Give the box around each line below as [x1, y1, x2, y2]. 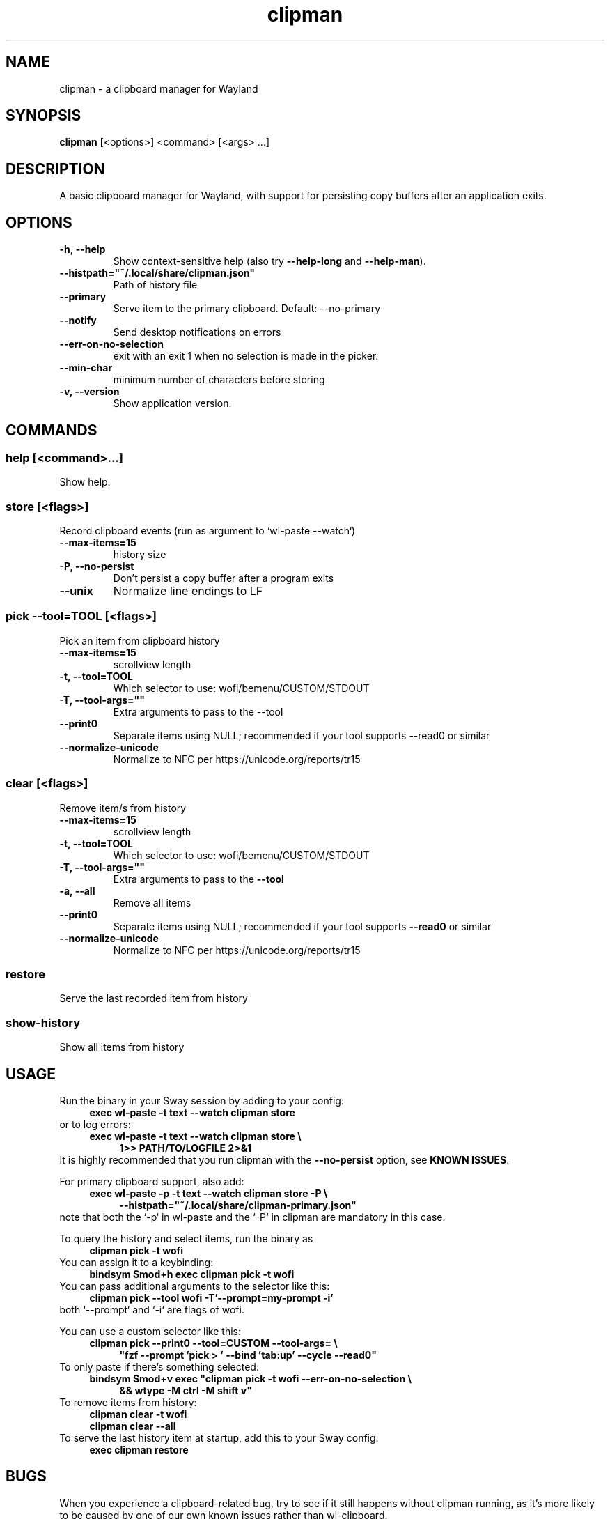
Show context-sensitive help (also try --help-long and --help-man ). [113, 255, 426, 268]
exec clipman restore [89, 1443, 189, 1456]
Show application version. [113, 397, 232, 410]
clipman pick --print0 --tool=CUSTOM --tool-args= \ [89, 1336, 338, 1349]
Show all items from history [59, 1041, 185, 1054]
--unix [59, 584, 93, 599]
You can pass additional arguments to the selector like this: [59, 1279, 330, 1292]
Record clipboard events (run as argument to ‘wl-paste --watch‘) [59, 525, 356, 537]
